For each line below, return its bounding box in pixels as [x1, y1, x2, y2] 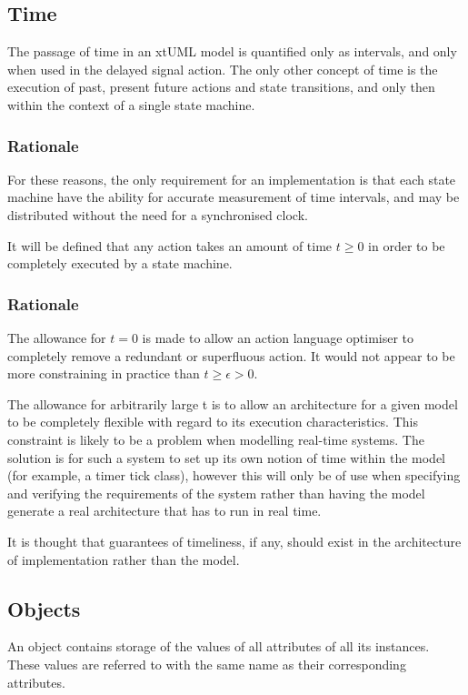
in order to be [368, 236, 445, 255]
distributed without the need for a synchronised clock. [7, 205, 308, 224]
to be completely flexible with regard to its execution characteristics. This [7, 412, 418, 431]
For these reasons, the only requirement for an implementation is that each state [7, 169, 456, 188]
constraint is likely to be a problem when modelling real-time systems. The [7, 429, 424, 448]
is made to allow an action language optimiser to [142, 327, 414, 347]
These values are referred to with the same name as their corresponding [7, 654, 406, 673]
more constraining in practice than [7, 364, 200, 383]
